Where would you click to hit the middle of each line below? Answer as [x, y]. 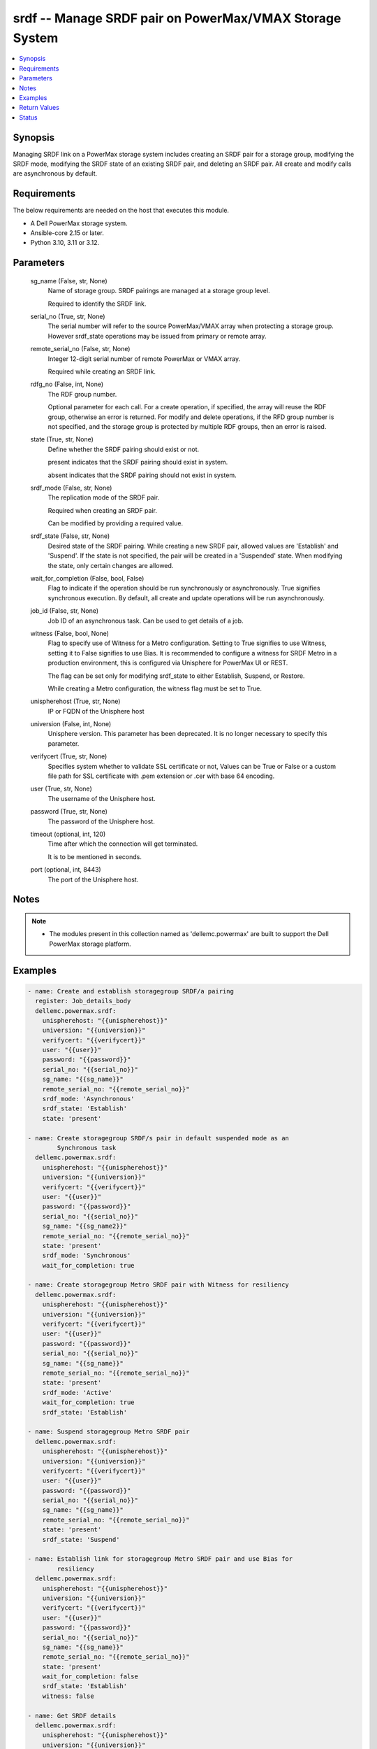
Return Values [39, 108]
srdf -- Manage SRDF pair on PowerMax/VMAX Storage [177, 18]
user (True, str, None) [61, 789]
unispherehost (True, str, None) [75, 701]
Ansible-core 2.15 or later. [67, 233]
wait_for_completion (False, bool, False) [87, 579]
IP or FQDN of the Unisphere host [96, 711]
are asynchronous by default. [55, 174]
